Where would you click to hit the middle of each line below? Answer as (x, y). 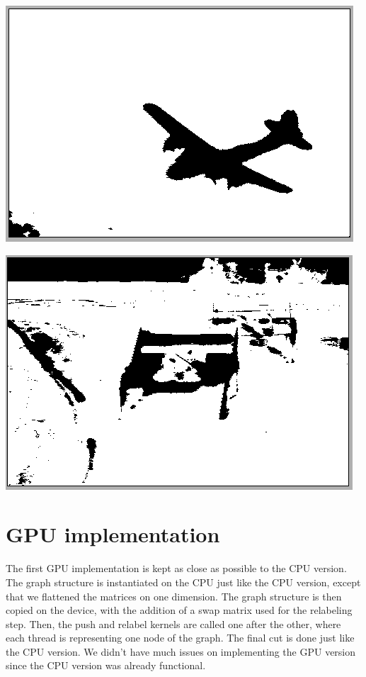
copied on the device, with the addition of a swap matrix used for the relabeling (179, 610)
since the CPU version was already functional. (106, 665)
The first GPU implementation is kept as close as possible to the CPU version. (176, 568)
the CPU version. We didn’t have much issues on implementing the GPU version (181, 651)
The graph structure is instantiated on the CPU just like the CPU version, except (183, 582)
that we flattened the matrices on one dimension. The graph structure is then (174, 596)
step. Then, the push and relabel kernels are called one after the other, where (173, 623)
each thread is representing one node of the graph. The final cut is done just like (180, 638)
